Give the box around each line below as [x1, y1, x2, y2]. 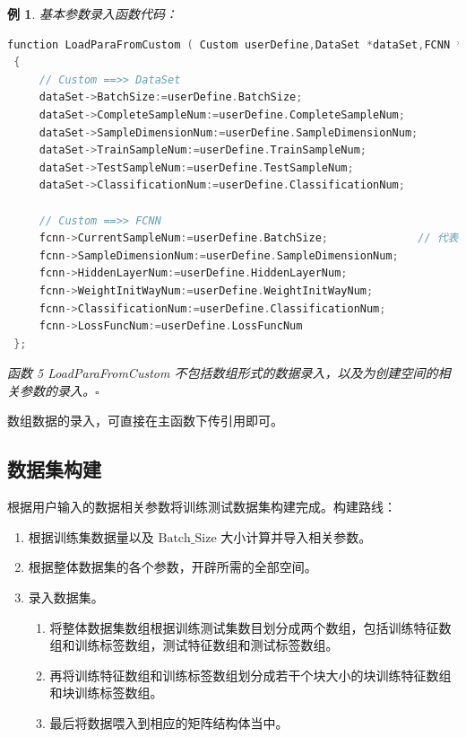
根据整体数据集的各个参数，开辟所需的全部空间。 [28, 557, 317, 576]
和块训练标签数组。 [49, 683, 163, 702]
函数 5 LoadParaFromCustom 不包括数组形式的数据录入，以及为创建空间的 [7, 364, 438, 382]
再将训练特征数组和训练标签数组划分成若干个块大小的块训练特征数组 [49, 665, 452, 684]
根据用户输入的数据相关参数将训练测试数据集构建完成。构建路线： [7, 497, 396, 516]
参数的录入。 [19, 381, 95, 399]
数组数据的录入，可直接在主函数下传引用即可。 [7, 411, 283, 430]
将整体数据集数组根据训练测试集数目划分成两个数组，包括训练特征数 [49, 618, 452, 636]
